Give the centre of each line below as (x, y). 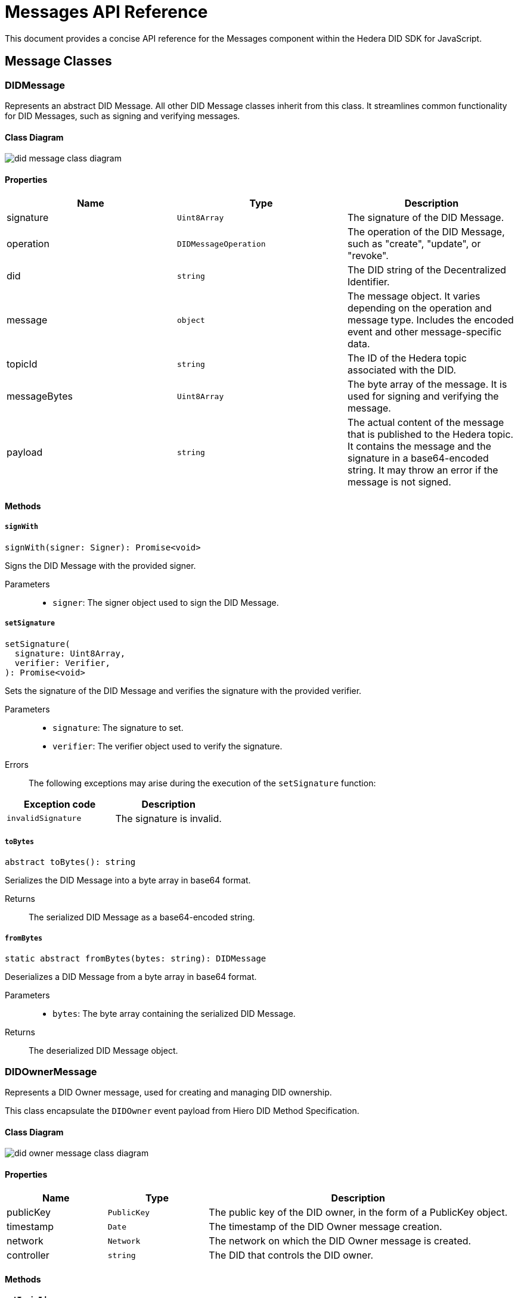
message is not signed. (399, 482)
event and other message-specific (424, 332)
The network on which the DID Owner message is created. (340, 1241)
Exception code (60, 804)
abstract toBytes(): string (70, 862)
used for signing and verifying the (423, 396)
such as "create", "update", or (414, 244)
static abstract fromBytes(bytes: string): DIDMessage (136, 959)
